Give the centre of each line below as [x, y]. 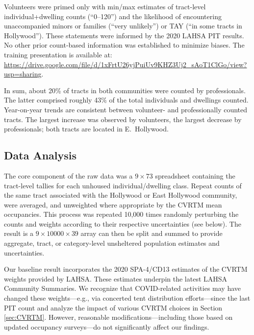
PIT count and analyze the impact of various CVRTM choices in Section [113, 307]
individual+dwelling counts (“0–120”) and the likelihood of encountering [113, 16]
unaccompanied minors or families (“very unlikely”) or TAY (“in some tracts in [123, 26]
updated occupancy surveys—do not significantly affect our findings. [107, 326]
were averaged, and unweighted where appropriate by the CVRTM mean [113, 204]
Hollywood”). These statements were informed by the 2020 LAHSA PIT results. [124, 35]
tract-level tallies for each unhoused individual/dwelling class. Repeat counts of [123, 185]
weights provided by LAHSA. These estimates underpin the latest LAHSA [116, 278]
